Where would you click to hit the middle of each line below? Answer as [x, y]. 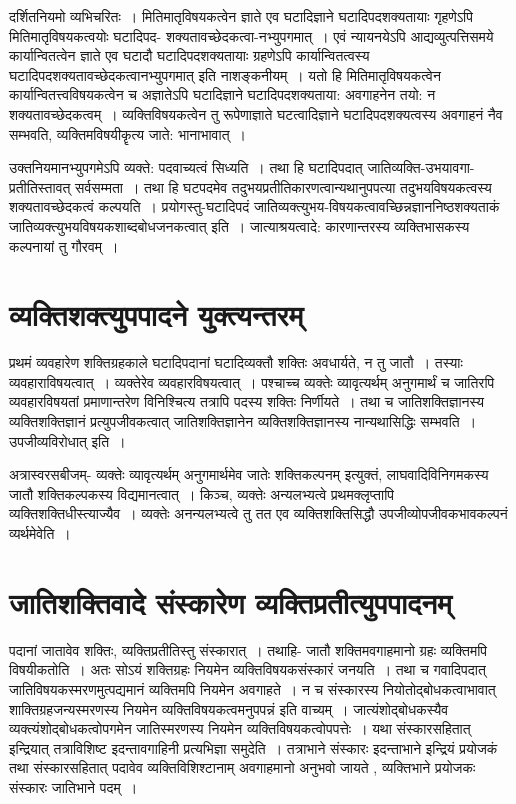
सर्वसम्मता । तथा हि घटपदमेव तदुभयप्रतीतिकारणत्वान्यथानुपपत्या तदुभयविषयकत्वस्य [283, 186]
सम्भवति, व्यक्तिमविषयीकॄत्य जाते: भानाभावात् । [127, 133]
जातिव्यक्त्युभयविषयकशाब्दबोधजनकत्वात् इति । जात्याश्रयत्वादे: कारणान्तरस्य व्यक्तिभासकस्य [239, 225]
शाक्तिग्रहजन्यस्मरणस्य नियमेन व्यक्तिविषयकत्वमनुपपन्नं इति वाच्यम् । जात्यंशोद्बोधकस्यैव [229, 708]
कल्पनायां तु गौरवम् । [64, 245]
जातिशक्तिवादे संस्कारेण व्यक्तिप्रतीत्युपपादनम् [230, 601]
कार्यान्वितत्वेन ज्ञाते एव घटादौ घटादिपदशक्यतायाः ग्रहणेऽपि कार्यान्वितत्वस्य [189, 55]
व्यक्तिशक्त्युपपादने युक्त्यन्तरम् [156, 314]
